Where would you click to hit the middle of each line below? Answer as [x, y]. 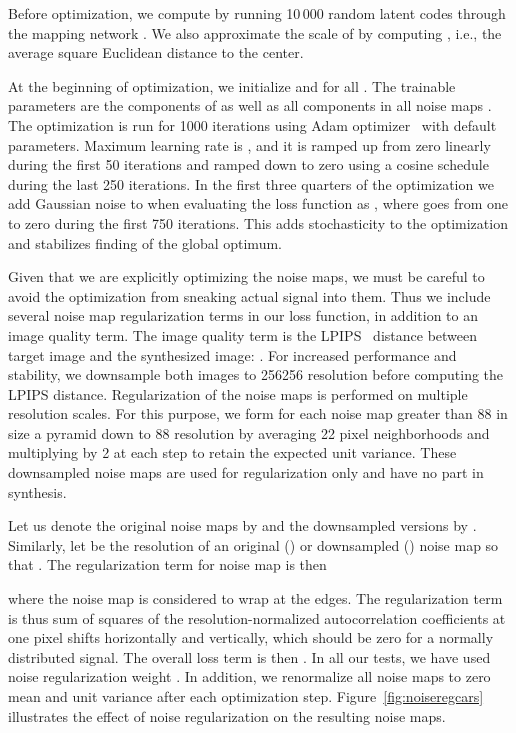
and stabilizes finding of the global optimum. [145, 242]
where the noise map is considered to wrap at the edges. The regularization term [255, 598]
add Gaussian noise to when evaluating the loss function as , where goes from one [258, 203]
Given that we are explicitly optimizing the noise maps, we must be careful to [246, 276]
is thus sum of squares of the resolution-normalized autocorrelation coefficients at [257, 617]
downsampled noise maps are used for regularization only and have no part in [246, 472]
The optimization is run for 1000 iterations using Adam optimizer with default [252, 124]
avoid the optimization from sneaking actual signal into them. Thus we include [249, 295]
